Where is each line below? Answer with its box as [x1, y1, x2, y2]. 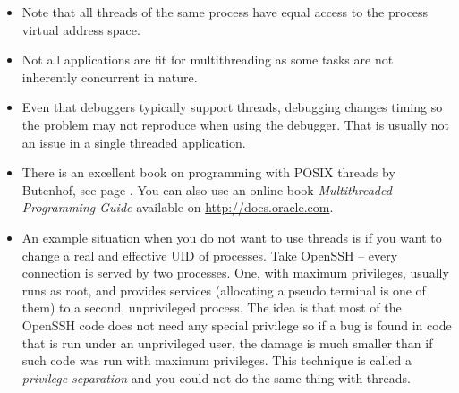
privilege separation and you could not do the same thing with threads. [21, 368, 411, 387]
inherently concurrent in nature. [21, 67, 198, 86]
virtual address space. [21, 20, 140, 38]
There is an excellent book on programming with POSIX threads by [21, 163, 395, 182]
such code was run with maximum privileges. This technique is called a [21, 351, 412, 370]
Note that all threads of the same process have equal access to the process [21, 3, 429, 21]
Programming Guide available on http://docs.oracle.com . [21, 198, 334, 217]
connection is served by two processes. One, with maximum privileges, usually [21, 263, 449, 282]
